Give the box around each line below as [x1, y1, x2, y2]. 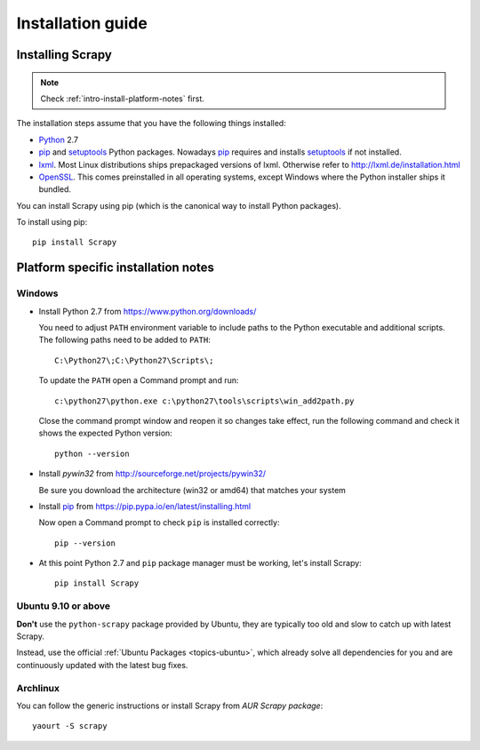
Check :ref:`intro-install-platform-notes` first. [40, 93, 204, 104]
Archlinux [16, 682, 60, 694]
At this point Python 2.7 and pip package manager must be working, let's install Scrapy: [38, 558, 362, 569]
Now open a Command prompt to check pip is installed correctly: [38, 517, 280, 528]
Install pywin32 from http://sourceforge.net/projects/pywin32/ [38, 468, 267, 479]
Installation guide [16, 13, 148, 33]
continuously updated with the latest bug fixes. [16, 659, 188, 670]
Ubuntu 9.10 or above [16, 600, 111, 612]
